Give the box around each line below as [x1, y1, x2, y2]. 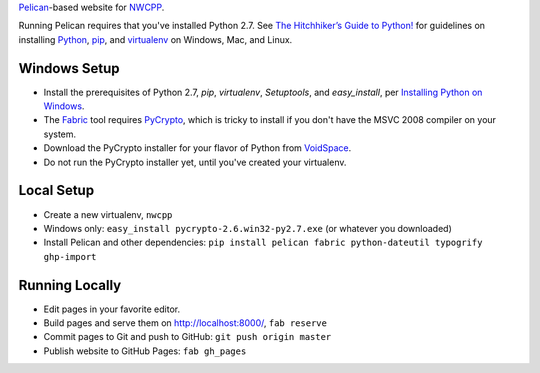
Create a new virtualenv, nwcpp [43, 208, 173, 220]
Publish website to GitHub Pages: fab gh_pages [43, 345, 247, 357]
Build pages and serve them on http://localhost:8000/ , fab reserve [43, 317, 327, 329]
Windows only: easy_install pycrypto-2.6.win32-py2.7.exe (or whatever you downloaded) [43, 222, 452, 234]
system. [43, 128, 77, 140]
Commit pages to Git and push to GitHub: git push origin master [43, 331, 332, 343]
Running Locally [18, 276, 122, 294]
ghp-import [43, 251, 97, 262]
